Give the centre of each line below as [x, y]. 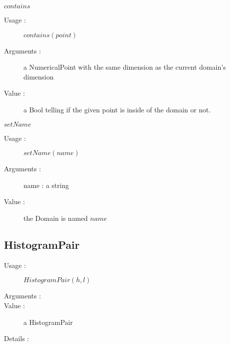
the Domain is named [56, 218]
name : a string [46, 185]
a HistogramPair [48, 322]
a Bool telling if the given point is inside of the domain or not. [117, 109]
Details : [17, 338]
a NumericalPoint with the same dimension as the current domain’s [125, 67]
